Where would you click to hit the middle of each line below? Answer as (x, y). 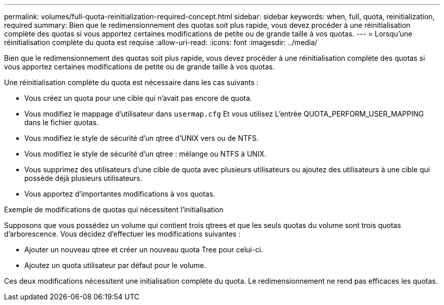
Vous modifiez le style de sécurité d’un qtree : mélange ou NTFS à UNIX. (145, 154)
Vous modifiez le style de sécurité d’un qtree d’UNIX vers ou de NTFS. (142, 138)
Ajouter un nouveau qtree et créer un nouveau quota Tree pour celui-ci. (144, 250)
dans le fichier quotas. (62, 122)
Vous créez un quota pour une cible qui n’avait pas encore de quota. (138, 98)
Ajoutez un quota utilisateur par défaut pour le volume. (115, 265)
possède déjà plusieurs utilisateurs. (83, 178)
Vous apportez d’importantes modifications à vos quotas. (120, 194)
